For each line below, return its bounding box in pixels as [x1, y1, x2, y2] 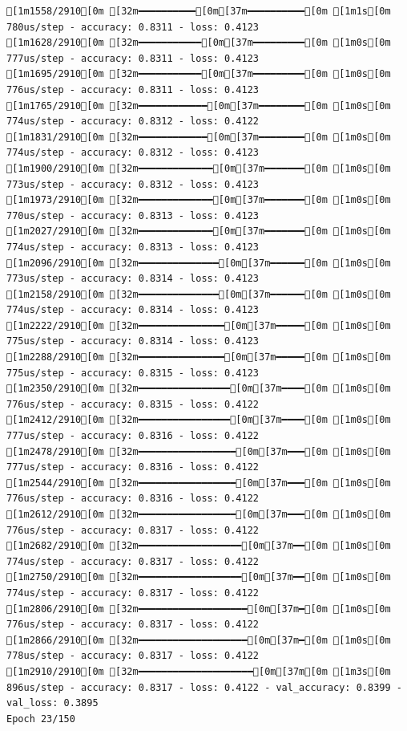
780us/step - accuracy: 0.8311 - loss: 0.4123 [6, 21, 259, 33]
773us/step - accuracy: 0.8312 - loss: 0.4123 [6, 178, 259, 190]
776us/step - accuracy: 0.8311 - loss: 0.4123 [6, 83, 259, 95]
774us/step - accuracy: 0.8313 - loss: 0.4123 [6, 241, 259, 253]
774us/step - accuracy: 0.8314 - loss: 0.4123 [6, 304, 259, 316]
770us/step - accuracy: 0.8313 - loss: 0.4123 [6, 209, 259, 221]
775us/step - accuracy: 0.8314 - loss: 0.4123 [6, 335, 259, 347]
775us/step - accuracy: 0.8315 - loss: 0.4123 [6, 367, 259, 379]
